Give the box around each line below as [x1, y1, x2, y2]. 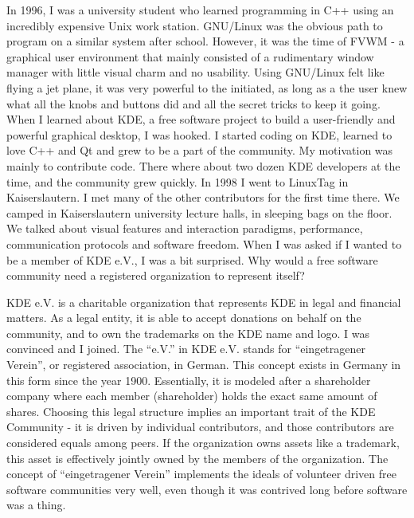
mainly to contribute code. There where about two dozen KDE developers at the [6, 157, 400, 174]
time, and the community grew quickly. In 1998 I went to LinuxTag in [6, 173, 349, 190]
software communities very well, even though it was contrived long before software [6, 481, 408, 497]
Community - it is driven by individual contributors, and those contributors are [6, 418, 394, 435]
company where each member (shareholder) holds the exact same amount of [6, 387, 377, 404]
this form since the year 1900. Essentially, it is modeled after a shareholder [6, 371, 371, 388]
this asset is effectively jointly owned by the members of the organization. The [6, 449, 389, 466]
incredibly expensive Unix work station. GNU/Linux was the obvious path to [6, 17, 383, 33]
